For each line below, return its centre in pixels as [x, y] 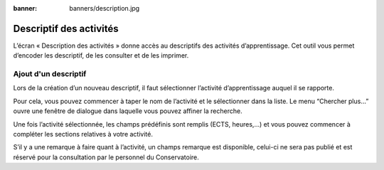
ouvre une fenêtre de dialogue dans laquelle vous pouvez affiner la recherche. [128, 111]
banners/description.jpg [105, 8]
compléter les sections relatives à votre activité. [83, 134]
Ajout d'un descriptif [50, 74]
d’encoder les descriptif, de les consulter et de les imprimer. [101, 55]
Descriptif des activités [66, 28]
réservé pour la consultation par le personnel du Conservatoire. [106, 157]
